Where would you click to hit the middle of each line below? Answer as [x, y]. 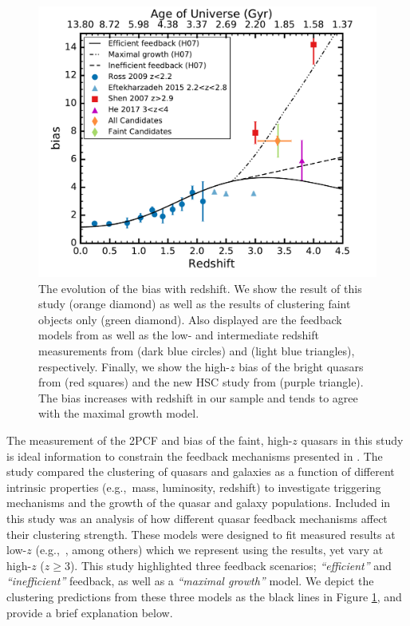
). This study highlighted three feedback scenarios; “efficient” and [231, 565]
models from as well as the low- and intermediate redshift [179, 335]
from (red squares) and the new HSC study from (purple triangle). [201, 382]
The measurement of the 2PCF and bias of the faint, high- [150, 440]
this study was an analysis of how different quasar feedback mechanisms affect [197, 519]
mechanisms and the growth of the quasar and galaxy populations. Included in [199, 503]
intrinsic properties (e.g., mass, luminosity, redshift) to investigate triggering [194, 487]
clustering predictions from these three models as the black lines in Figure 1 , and [204, 596]
